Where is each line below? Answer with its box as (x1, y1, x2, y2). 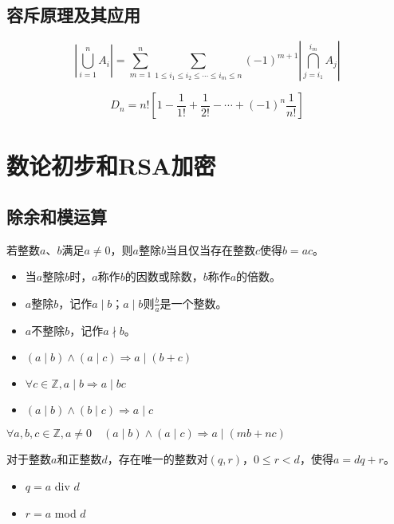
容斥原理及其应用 (6, 2, 140, 27)
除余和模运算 (6, 203, 107, 228)
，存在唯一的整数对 (107, 451, 208, 467)
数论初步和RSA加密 (6, 149, 216, 182)
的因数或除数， (124, 268, 203, 285)
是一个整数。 (160, 294, 227, 311)
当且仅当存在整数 (165, 241, 255, 258)
